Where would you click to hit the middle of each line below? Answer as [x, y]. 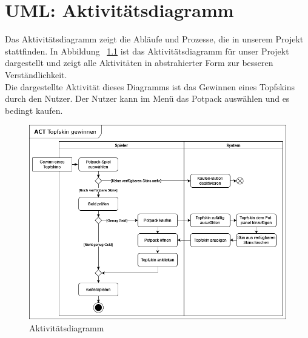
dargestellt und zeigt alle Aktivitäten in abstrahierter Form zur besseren [139, 63]
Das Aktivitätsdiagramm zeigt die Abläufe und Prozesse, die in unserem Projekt [154, 39]
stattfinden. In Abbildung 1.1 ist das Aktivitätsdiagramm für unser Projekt [147, 51]
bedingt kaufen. [34, 110]
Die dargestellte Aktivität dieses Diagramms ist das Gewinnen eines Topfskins [150, 86]
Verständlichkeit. [36, 74]
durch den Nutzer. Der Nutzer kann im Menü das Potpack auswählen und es [147, 98]
